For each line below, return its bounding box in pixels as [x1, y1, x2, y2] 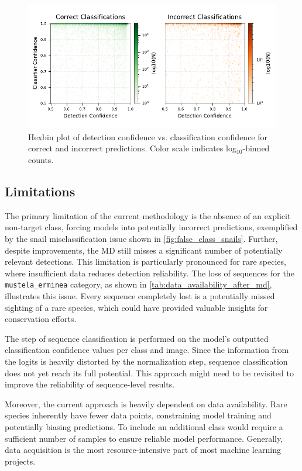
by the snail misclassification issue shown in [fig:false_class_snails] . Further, [5, 233, 278, 245]
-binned [242, 142, 270, 154]
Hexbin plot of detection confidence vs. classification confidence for [28, 130, 267, 143]
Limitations [5, 182, 75, 200]
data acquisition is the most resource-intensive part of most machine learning [5, 444, 281, 456]
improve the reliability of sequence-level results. [5, 378, 175, 390]
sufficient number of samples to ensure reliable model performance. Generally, [5, 432, 283, 444]
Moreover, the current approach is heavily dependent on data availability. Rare [5, 397, 287, 410]
